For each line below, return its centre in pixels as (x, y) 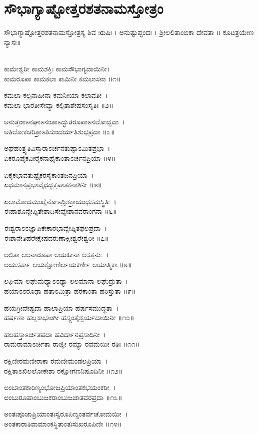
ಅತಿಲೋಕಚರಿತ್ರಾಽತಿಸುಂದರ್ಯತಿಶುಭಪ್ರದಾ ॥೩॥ (59, 131)
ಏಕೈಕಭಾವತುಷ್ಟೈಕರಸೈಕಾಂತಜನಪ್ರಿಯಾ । (49, 175)
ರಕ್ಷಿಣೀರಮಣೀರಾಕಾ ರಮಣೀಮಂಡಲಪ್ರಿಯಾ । (56, 360)
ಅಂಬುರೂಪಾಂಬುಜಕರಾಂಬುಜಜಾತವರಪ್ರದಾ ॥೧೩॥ (63, 397)
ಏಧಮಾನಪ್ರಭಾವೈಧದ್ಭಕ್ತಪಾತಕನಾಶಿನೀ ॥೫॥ (53, 185)
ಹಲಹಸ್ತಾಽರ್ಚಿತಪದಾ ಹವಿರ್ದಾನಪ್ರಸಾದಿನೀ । (55, 334)
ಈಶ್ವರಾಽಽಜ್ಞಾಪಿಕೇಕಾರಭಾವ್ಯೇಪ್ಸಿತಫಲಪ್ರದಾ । (55, 228)
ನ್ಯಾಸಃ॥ (13, 42)
